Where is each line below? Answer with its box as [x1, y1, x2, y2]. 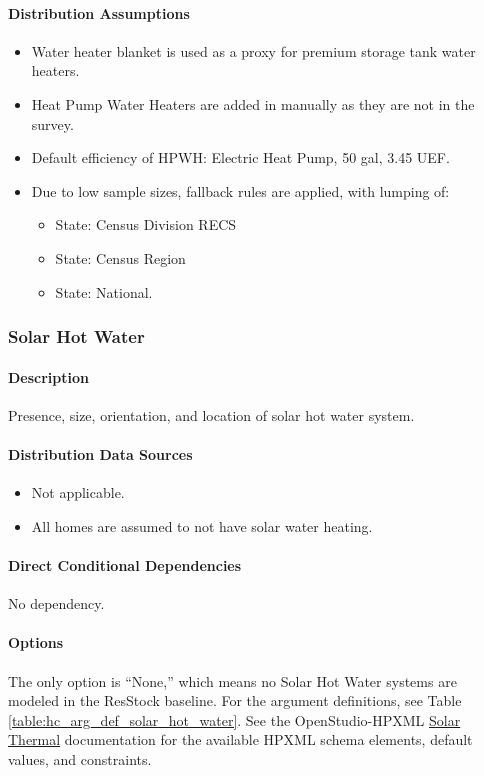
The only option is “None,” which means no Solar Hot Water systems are [8, 670, 457, 691]
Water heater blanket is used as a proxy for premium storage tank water [31, 40, 476, 61]
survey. [31, 113, 74, 134]
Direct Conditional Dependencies [8, 554, 242, 575]
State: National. [55, 281, 153, 302]
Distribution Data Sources [8, 443, 193, 464]
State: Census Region [55, 247, 186, 268]
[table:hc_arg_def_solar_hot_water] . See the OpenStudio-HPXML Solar [8, 709, 461, 730]
